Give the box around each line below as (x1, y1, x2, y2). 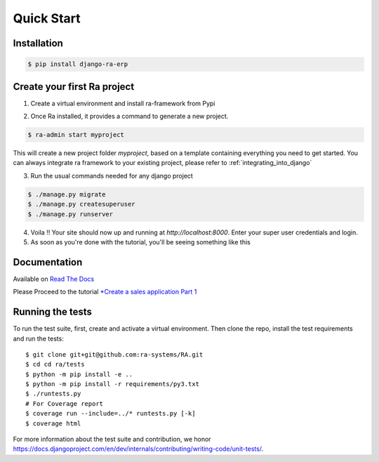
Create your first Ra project (13, 81, 135, 93)
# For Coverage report (25, 400, 104, 407)
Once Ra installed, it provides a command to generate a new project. (30, 112, 229, 121)
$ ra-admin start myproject (27, 131, 124, 139)
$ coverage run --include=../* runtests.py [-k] (25, 409, 196, 418)
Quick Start (13, 11, 81, 26)
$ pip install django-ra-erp (27, 60, 128, 68)
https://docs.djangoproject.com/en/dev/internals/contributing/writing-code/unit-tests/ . (13, 444, 264, 453)
